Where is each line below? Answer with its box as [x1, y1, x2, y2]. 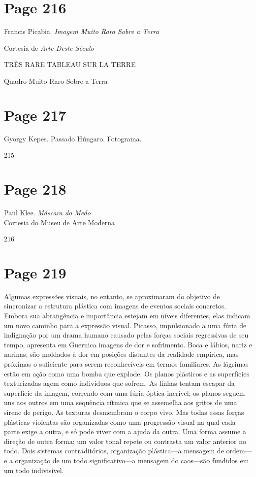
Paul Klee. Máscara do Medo [4, 207, 91, 217]
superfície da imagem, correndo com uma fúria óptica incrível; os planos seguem [4, 387, 245, 398]
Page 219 [4, 262, 66, 282]
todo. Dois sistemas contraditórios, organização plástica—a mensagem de [4, 445, 224, 456]
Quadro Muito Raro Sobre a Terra [4, 75, 108, 86]
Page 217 [4, 104, 66, 125]
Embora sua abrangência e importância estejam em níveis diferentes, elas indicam [4, 310, 251, 321]
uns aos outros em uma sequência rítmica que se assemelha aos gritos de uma [4, 397, 237, 408]
